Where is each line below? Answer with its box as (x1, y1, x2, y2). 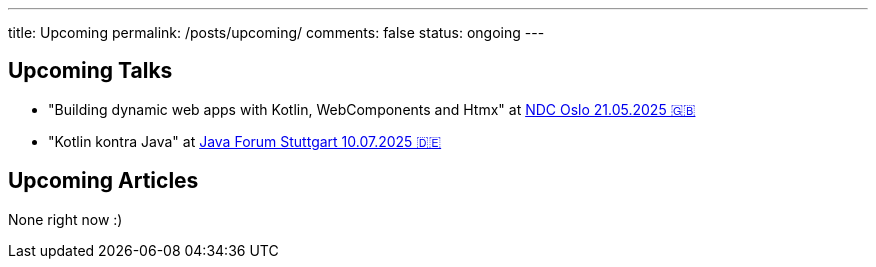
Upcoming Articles (8, 168, 199, 194)
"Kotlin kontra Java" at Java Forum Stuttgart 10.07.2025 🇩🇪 (48, 132, 442, 150)
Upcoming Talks (8, 58, 173, 84)
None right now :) (8, 210, 123, 228)
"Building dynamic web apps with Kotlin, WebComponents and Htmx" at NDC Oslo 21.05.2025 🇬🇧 (48, 100, 696, 118)
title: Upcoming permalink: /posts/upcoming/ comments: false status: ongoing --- (8, 24, 545, 41)
